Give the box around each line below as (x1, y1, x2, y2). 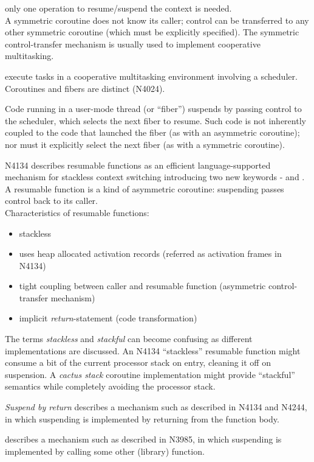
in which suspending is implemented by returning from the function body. (5, 412, 279, 425)
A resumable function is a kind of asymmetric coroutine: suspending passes (5, 182, 284, 195)
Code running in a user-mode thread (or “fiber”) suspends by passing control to (5, 102, 302, 115)
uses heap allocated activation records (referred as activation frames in (19, 247, 282, 260)
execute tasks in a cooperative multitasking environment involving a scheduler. (5, 69, 298, 82)
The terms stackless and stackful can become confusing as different (5, 332, 253, 345)
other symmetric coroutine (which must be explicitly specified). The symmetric (5, 26, 299, 38)
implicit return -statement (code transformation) (19, 312, 197, 324)
